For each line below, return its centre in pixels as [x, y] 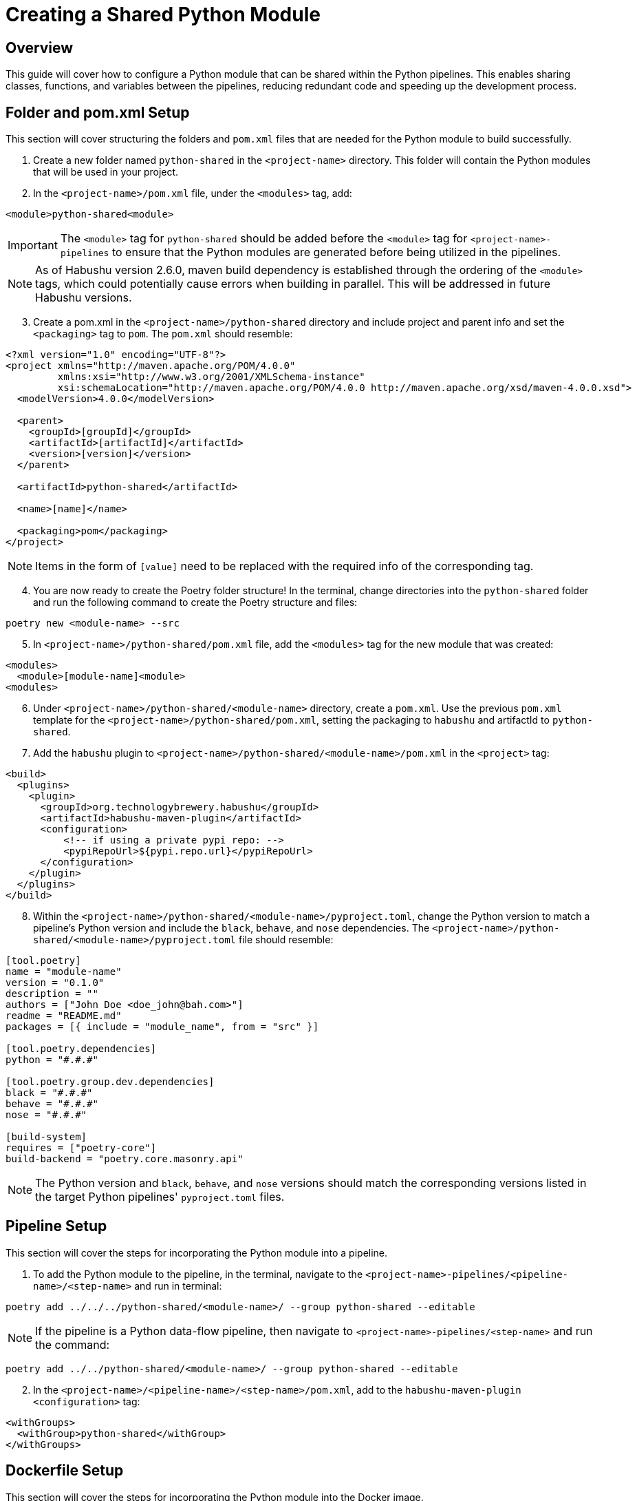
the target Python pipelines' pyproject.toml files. [160, 1197]
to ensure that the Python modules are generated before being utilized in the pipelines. [336, 252]
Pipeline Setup [56, 1226]
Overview [40, 48]
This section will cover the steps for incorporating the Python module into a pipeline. [197, 1252]
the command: [73, 1344]
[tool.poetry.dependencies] [81, 1049]
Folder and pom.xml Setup [98, 112]
